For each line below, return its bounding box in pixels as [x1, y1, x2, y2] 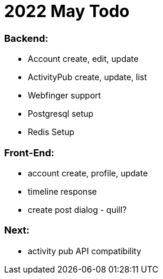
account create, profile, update [28, 168, 148, 178]
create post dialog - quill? [28, 204, 127, 215]
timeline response [28, 186, 97, 196]
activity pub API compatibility [28, 245, 142, 256]
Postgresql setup [28, 109, 94, 119]
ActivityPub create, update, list [28, 72, 147, 83]
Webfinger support [28, 90, 101, 101]
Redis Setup [28, 127, 74, 137]
